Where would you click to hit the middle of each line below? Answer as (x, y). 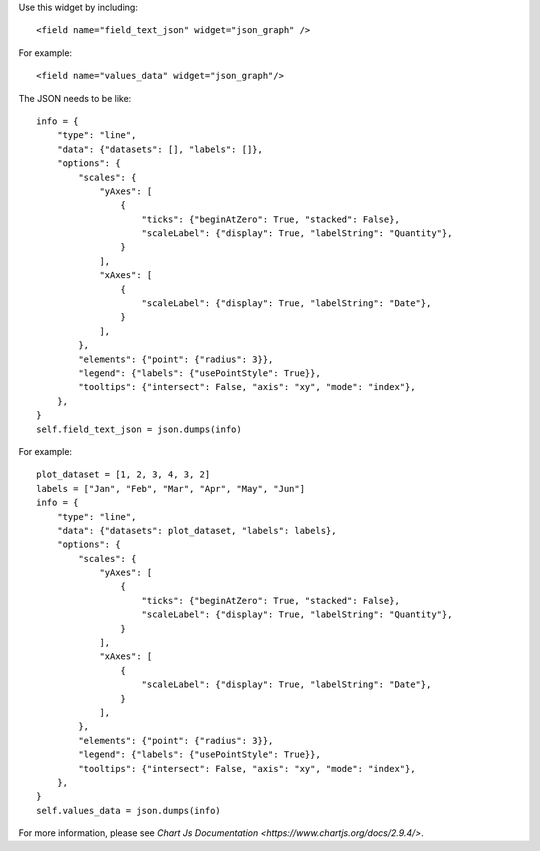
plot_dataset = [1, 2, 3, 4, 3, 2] (123, 474)
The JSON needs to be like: (75, 98)
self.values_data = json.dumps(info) (129, 810)
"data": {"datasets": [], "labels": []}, (160, 149)
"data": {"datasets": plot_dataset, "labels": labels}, (196, 530)
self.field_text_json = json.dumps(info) (139, 429)
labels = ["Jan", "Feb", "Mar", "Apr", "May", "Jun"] (170, 488)
